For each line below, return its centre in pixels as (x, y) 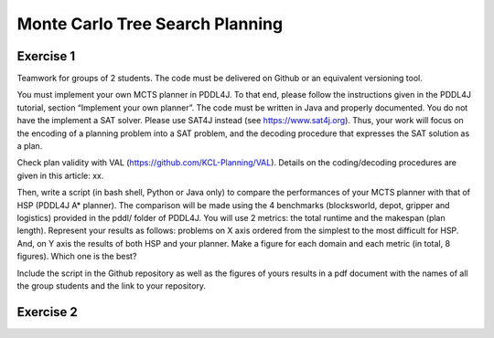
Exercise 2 (47, 312)
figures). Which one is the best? (77, 257)
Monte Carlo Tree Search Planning (150, 24)
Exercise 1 (46, 56)
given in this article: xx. (60, 175)
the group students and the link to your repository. (111, 285)
